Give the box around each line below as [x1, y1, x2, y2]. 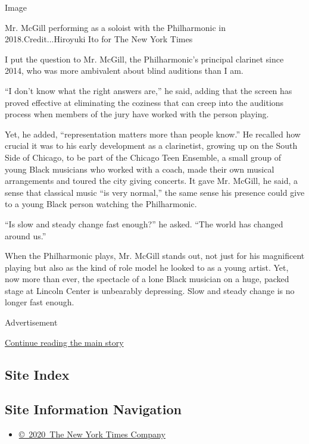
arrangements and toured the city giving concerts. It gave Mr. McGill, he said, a [5, 174, 298, 187]
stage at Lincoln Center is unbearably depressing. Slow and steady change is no [5, 284, 295, 296]
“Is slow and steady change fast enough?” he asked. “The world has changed [5, 217, 283, 230]
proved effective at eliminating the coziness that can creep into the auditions [5, 96, 284, 108]
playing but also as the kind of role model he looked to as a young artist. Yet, [5, 261, 289, 273]
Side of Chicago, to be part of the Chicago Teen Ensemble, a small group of [5, 151, 281, 163]
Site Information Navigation [5, 400, 182, 418]
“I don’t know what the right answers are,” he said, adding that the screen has [5, 84, 292, 96]
